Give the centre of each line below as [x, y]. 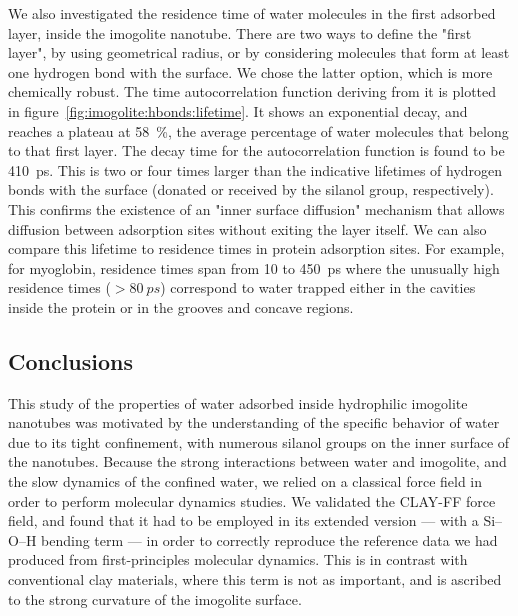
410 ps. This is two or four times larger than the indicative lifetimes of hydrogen [255, 169]
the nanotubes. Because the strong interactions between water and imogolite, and [257, 461]
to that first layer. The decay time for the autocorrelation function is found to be [256, 150]
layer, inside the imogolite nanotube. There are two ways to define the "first [240, 32]
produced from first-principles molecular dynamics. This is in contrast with [238, 559]
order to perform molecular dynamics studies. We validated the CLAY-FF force [252, 500]
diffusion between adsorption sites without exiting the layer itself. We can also [247, 228]
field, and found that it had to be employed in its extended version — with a [243, 520]
